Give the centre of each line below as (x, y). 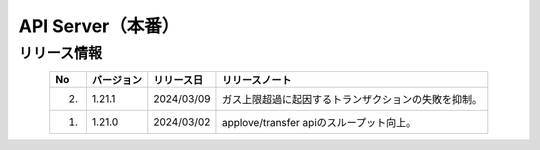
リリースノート (256, 80)
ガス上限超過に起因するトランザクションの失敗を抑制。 (352, 100)
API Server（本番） (99, 26)
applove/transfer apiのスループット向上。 (319, 123)
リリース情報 (60, 53)
